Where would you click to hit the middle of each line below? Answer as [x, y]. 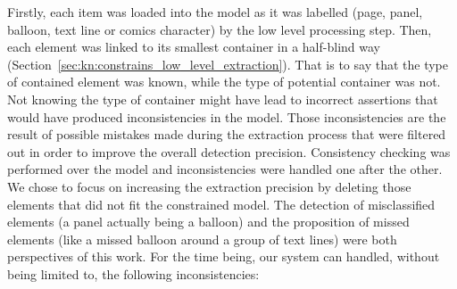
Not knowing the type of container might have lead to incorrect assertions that [223, 99]
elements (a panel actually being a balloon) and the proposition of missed [208, 222]
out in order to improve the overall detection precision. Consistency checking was [229, 151]
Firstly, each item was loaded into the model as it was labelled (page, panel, [215, 12]
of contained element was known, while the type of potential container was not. [224, 82]
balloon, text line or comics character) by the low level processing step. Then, [220, 29]
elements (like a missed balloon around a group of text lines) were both [202, 239]
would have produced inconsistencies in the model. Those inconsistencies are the [227, 116]
